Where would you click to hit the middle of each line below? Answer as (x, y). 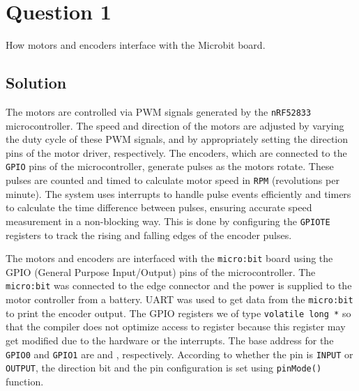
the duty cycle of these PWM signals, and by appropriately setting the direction (177, 139)
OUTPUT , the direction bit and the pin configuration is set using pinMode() (164, 368)
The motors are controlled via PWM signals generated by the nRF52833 (159, 111)
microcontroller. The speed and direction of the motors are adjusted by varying (175, 125)
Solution (36, 83)
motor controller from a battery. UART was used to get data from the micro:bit (179, 299)
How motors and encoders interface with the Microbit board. (136, 45)
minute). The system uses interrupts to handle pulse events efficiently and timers (178, 193)
